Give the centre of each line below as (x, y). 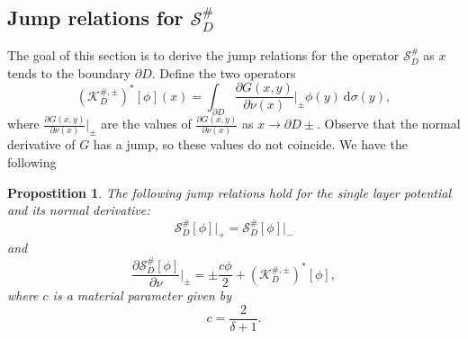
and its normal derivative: (79, 210)
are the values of (146, 124)
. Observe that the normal (389, 124)
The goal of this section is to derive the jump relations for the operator (203, 55)
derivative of (41, 144)
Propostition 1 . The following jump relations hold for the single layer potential (229, 192)
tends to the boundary (69, 72)
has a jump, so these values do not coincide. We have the (250, 144)
